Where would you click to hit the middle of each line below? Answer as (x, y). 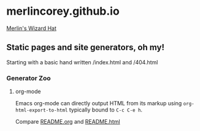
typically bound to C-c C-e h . (106, 110)
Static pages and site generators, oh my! (85, 47)
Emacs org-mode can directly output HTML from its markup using (98, 103)
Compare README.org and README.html (68, 122)
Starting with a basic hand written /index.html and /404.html (82, 62)
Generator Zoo (29, 78)
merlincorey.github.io (63, 11)
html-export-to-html (41, 110)
